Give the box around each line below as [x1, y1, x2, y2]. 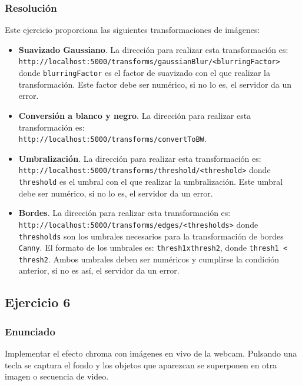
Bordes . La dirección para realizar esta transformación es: [18, 207, 231, 219]
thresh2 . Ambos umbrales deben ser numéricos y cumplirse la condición [18, 252, 280, 265]
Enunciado [5, 324, 55, 338]
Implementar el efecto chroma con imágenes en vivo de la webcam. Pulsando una [5, 347, 297, 360]
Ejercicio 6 [5, 293, 71, 311]
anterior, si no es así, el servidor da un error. [18, 264, 180, 277]
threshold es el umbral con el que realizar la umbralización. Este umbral [18, 175, 283, 187]
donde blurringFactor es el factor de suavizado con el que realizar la [18, 66, 270, 79]
